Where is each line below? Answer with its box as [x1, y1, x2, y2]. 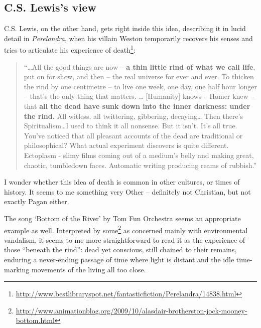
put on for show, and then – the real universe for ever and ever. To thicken [24, 71, 254, 82]
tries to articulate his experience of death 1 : [4, 43, 136, 55]
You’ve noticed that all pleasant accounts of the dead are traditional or [24, 130, 243, 140]
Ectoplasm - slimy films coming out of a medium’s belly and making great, [24, 149, 254, 160]
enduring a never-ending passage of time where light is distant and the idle [4, 254, 234, 264]
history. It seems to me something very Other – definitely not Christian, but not [4, 186, 251, 197]
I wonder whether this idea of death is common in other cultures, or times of [4, 177, 240, 187]
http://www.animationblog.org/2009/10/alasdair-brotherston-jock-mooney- [16, 305, 247, 315]
